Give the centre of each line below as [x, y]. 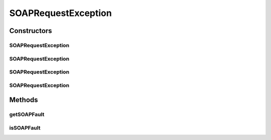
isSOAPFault [25, 127]
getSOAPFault [27, 114]
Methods [24, 100]
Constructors [31, 31]
